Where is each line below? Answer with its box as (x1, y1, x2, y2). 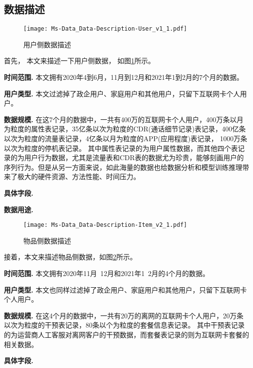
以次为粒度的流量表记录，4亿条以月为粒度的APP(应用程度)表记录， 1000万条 (4, 133, 248, 144)
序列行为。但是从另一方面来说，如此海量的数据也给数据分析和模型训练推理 (4, 162, 242, 172)
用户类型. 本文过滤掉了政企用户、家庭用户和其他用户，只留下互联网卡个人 (4, 88, 240, 98)
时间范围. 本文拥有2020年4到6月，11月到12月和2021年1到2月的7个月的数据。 (4, 72, 244, 82)
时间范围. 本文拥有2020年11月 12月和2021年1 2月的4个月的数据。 (4, 268, 210, 278)
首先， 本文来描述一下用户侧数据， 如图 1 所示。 (4, 55, 155, 66)
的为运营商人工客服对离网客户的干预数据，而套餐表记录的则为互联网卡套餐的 (4, 329, 249, 339)
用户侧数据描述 (23, 39, 71, 49)
